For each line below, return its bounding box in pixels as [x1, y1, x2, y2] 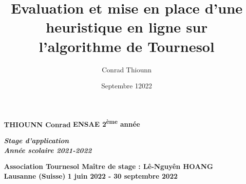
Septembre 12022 [101, 81, 152, 91]
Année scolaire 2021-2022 [4, 145, 92, 155]
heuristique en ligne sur [46, 17, 208, 37]
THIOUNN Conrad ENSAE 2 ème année [4, 117, 140, 129]
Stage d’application [4, 135, 69, 145]
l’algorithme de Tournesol [38, 36, 215, 56]
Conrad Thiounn [102, 64, 151, 74]
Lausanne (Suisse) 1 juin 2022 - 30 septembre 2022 [4, 170, 178, 181]
